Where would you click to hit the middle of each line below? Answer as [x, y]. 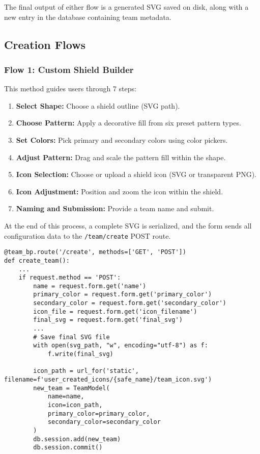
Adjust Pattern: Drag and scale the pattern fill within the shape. [121, 157]
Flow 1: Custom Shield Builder [69, 69]
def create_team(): [37, 260]
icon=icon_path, [75, 405]
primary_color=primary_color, [99, 413]
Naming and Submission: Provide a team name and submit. [115, 208]
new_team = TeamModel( [71, 388]
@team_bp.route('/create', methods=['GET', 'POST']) [95, 252]
